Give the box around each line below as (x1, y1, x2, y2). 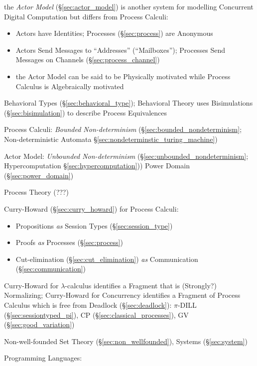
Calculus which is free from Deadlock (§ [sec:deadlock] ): (4, 300, 172, 310)
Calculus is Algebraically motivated (15, 81, 124, 91)
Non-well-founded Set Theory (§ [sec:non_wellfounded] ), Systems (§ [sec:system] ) (4, 336, 248, 346)
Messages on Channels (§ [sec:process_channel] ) (15, 54, 160, 65)
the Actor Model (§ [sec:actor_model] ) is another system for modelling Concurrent (4, 1, 254, 11)
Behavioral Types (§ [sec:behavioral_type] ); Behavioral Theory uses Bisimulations (4, 98, 253, 108)
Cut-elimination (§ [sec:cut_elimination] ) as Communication (15, 253, 198, 264)
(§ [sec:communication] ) (15, 263, 86, 274)
